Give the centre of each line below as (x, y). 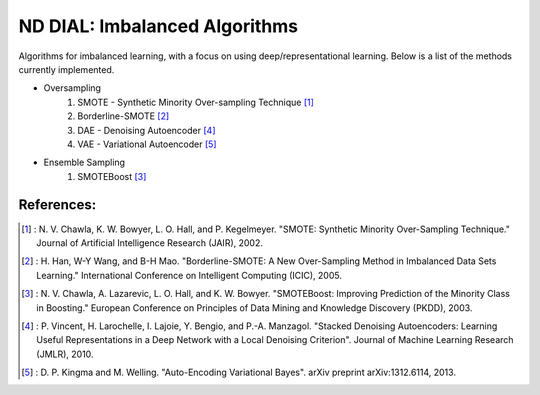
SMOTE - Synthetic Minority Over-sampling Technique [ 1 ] (196, 102)
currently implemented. (66, 69)
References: (57, 205)
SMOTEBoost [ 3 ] (112, 176)
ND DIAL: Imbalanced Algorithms (158, 26)
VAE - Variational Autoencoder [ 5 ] (147, 144)
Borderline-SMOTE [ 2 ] (123, 116)
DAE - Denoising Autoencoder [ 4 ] (146, 130)
